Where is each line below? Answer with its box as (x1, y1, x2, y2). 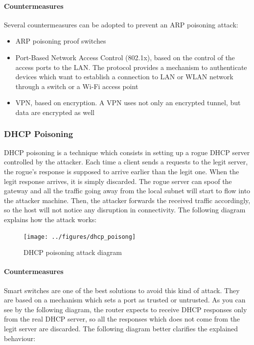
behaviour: (4, 333, 36, 343)
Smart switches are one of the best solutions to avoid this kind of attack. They (4, 285, 240, 295)
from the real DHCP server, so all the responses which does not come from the (4, 314, 240, 324)
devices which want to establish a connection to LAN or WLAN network (15, 71, 233, 82)
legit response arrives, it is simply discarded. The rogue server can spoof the (4, 176, 232, 186)
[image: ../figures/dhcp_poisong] (23, 233, 136, 240)
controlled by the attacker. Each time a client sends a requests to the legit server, (4, 157, 248, 167)
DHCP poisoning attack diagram (23, 247, 122, 257)
